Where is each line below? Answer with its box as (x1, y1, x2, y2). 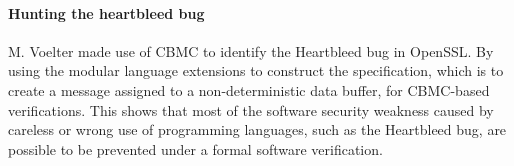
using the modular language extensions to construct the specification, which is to (8, 60, 504, 81)
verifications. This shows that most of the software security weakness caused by (8, 99, 494, 120)
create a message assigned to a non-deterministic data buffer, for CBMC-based (8, 79, 490, 100)
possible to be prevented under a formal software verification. (8, 138, 383, 159)
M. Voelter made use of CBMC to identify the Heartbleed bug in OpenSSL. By (8, 40, 494, 61)
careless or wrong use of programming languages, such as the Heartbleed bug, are (8, 119, 507, 140)
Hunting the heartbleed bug (8, 2, 205, 23)
